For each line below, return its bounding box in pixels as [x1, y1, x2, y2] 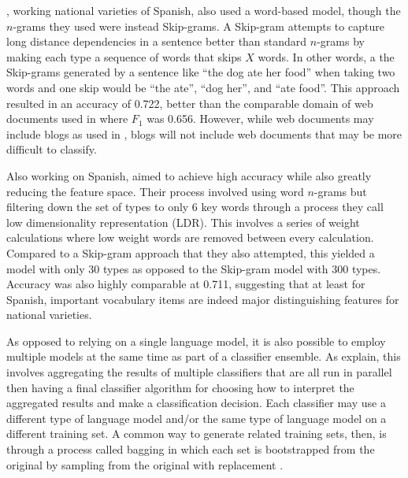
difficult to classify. [6, 141, 97, 157]
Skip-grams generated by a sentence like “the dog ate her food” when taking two [6, 64, 395, 80]
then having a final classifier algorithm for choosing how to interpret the [6, 379, 354, 395]
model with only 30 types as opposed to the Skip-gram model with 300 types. [6, 260, 381, 276]
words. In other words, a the [258, 48, 395, 65]
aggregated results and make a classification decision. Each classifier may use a [6, 395, 386, 411]
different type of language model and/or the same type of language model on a [6, 409, 387, 426]
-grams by [317, 33, 365, 50]
